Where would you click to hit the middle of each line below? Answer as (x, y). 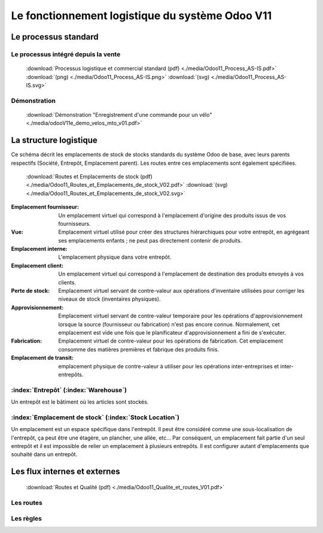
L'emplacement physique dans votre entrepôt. (115, 257)
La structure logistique (54, 140)
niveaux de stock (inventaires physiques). (109, 299)
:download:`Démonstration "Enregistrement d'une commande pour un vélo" (119, 114)
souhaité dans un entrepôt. (44, 455)
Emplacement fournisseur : (45, 207)
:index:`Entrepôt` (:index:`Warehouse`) (69, 390)
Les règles (26, 519)
